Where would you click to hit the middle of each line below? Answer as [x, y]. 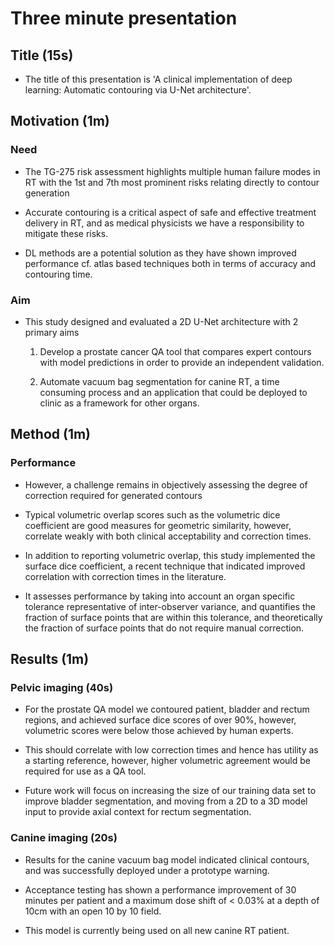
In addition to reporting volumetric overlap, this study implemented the [170, 555]
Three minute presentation [124, 18]
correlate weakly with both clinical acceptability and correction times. [168, 536]
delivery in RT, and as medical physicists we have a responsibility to [164, 223]
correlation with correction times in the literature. [125, 576]
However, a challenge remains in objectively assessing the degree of [166, 484]
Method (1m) [51, 434]
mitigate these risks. [66, 233]
